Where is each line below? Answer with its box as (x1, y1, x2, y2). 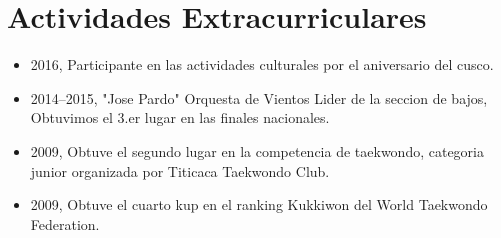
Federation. (30, 213, 100, 234)
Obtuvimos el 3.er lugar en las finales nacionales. (30, 107, 330, 128)
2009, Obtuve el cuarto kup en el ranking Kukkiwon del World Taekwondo (30, 194, 488, 215)
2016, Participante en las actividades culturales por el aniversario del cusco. (30, 54, 494, 75)
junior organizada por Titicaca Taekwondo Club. (30, 160, 330, 181)
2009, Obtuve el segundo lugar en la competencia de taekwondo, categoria (30, 140, 484, 161)
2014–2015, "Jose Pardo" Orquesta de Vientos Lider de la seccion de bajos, (30, 87, 488, 108)
